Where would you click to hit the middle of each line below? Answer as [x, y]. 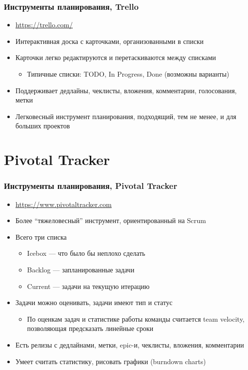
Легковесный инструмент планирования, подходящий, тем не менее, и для [126, 116]
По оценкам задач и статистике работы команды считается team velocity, [136, 319]
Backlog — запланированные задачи [81, 269]
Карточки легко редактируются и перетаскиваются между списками [116, 57]
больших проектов [43, 126]
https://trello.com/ [44, 25]
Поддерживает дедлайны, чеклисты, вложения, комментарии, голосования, [126, 90]
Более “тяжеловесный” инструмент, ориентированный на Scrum [111, 220]
